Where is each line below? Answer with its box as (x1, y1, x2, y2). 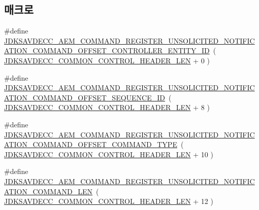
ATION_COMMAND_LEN (4, 186, 93, 196)
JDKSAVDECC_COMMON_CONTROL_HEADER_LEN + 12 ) (4, 196, 213, 206)
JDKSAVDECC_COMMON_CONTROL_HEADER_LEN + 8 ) (4, 102, 210, 113)
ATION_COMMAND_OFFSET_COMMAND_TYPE (4, 139, 177, 150)
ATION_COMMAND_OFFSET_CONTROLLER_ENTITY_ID (4, 45, 210, 56)
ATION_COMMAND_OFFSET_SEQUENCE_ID (4, 92, 166, 102)
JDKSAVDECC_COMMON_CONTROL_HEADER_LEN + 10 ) (4, 149, 213, 159)
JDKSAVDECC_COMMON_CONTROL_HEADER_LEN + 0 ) (4, 55, 210, 65)
